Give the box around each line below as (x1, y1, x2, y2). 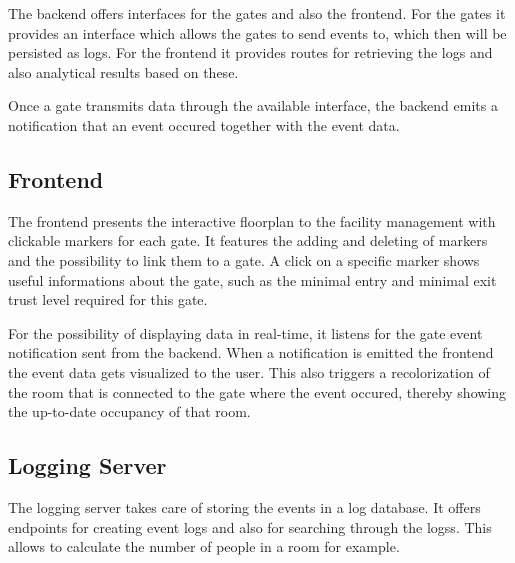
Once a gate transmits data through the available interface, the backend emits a (8, 95, 498, 116)
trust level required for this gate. (8, 289, 208, 310)
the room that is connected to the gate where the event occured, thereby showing (8, 381, 507, 402)
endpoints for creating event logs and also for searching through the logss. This (8, 516, 492, 537)
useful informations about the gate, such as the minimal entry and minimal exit (8, 269, 497, 290)
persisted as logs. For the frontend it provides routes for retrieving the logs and (8, 42, 493, 63)
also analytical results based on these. (8, 61, 239, 82)
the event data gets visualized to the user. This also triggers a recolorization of (8, 361, 490, 382)
